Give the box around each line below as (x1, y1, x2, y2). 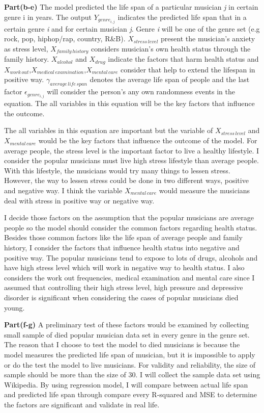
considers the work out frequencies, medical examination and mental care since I (4, 272, 255, 282)
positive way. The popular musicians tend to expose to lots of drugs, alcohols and (4, 252, 258, 263)
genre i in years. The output (4, 11, 92, 22)
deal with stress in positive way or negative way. (4, 195, 155, 205)
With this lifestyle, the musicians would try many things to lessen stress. (4, 165, 230, 175)
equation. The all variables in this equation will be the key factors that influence (4, 98, 255, 109)
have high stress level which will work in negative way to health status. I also (4, 262, 245, 273)
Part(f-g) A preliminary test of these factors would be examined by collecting (4, 319, 249, 330)
